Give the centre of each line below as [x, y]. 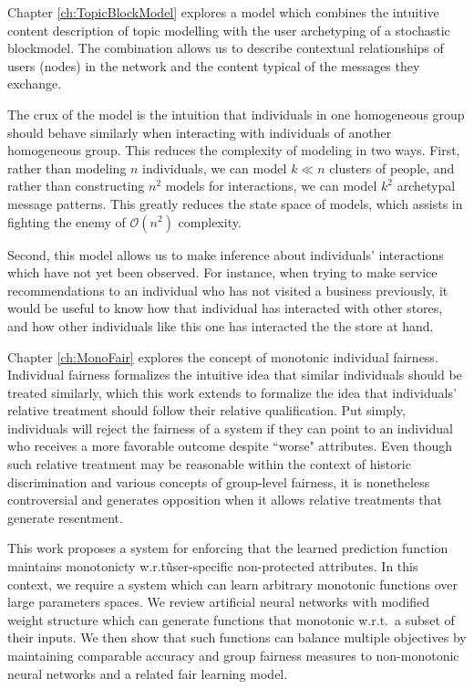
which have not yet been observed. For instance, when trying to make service [222, 272]
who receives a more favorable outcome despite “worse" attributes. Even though [230, 446]
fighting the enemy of [67, 221]
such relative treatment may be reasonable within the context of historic [209, 464]
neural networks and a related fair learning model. [148, 673]
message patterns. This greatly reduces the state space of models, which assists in [235, 203]
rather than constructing [76, 186]
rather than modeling [67, 167]
